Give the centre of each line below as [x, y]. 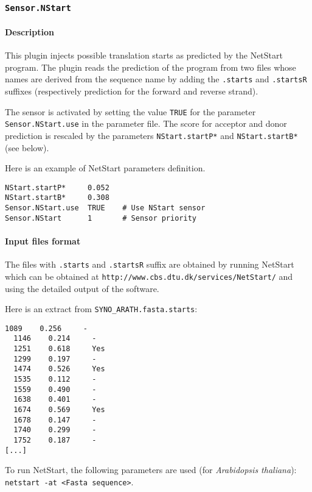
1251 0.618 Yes [59, 349]
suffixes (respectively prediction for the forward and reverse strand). [132, 91]
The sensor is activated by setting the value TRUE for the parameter [130, 111]
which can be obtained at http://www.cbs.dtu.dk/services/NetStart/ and [149, 276]
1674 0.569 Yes [59, 410]
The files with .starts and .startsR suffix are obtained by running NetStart [150, 264]
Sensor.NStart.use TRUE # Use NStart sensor [105, 208]
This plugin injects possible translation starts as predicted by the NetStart [144, 55]
